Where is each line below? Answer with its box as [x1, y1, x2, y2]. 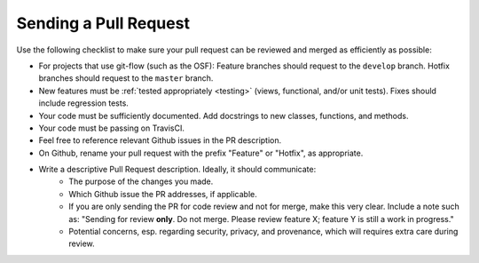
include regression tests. [38, 98, 129, 108]
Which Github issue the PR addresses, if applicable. [68, 188, 257, 199]
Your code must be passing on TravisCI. [38, 123, 185, 133]
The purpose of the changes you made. [68, 176, 214, 187]
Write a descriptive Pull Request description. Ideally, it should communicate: [38, 164, 317, 175]
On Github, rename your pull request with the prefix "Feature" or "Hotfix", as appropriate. [38, 147, 364, 158]
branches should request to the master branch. [38, 73, 214, 84]
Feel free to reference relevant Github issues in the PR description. [38, 135, 282, 146]
